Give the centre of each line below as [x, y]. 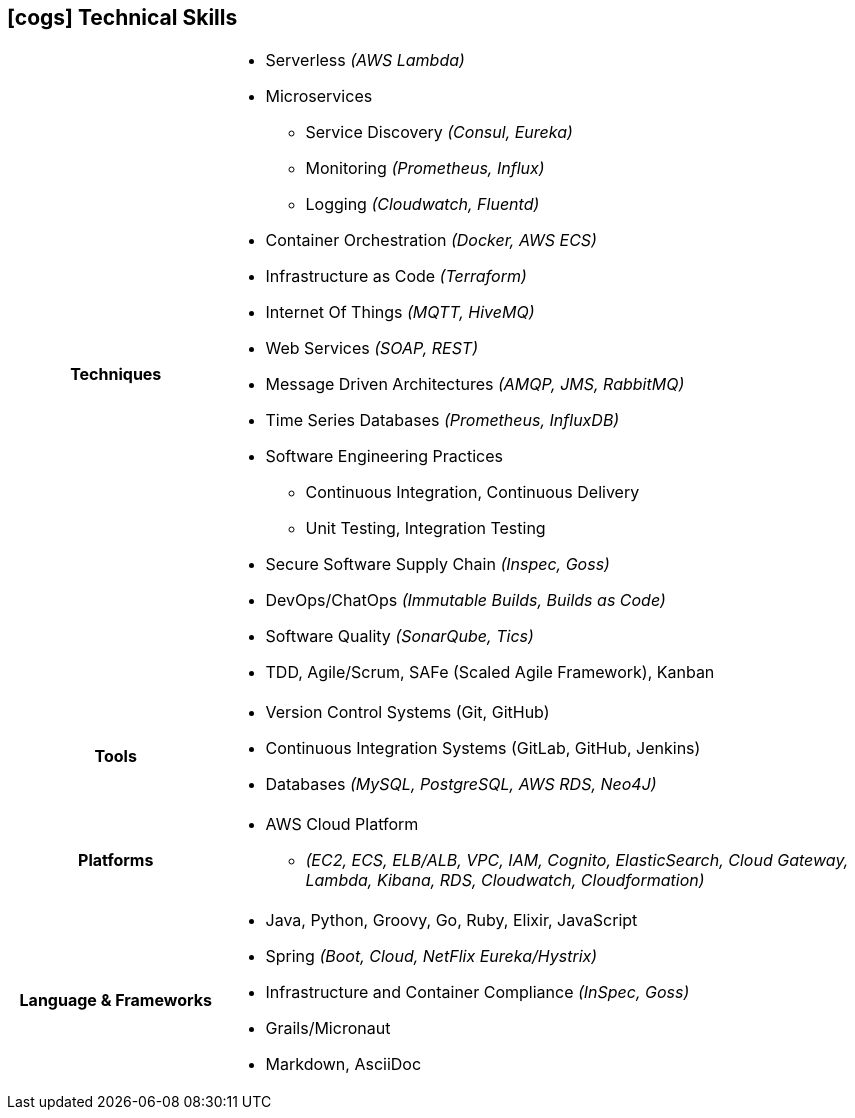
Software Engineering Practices [384, 456]
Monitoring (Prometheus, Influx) [425, 168]
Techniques [116, 374]
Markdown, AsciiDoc [343, 1064]
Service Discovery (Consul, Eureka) [439, 132]
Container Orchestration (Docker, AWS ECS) [431, 240]
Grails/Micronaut [328, 1028]
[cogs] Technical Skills [122, 17]
